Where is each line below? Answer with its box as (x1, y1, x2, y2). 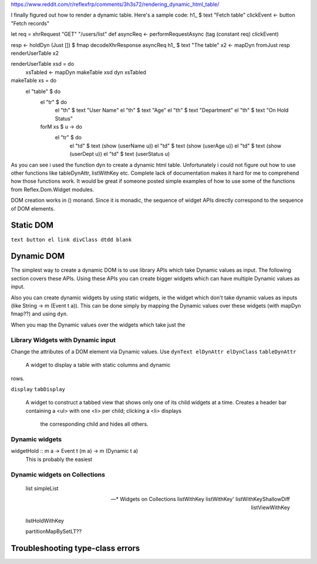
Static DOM (11, 221, 54, 231)
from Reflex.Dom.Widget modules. (11, 186, 95, 193)
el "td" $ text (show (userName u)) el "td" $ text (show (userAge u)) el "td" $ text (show (69, 142, 282, 149)
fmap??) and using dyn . (11, 311, 69, 318)
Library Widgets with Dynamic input (11, 336, 116, 344)
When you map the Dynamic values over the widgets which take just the (11, 321, 186, 328)
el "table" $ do (25, 88, 61, 95)
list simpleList (25, 485, 59, 492)
